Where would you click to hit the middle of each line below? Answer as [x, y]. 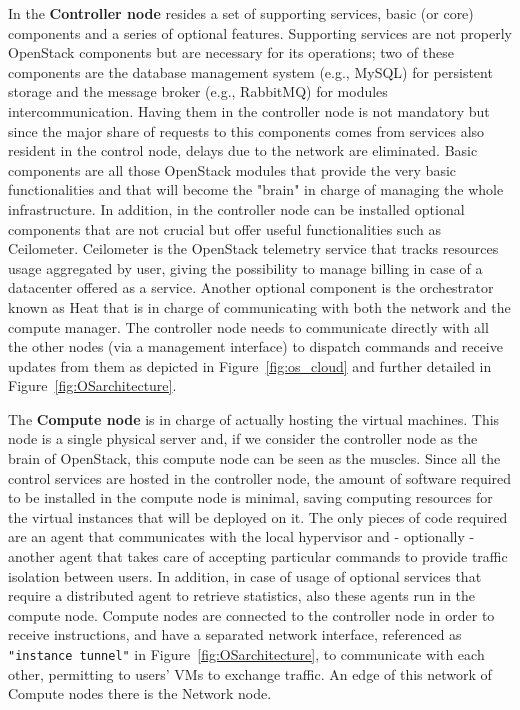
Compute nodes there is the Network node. [140, 693]
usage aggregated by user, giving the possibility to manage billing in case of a [245, 267]
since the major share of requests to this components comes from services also [246, 130]
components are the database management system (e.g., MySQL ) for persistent [250, 71]
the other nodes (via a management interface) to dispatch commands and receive [255, 346]
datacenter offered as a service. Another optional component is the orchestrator [251, 287]
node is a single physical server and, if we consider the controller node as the [243, 438]
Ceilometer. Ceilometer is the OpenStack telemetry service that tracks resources [253, 248]
